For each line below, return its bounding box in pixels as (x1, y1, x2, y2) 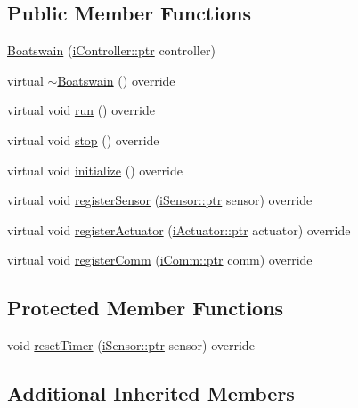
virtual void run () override (7, 101, 155, 119)
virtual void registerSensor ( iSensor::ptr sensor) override (7, 191, 313, 209)
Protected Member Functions (7, 294, 284, 322)
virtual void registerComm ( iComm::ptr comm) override (7, 250, 313, 269)
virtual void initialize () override (7, 160, 183, 179)
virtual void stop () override (7, 130, 159, 149)
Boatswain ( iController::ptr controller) (7, 41, 216, 60)
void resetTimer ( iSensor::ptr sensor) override (7, 336, 255, 355)
